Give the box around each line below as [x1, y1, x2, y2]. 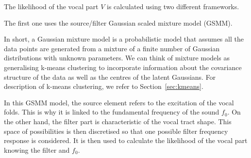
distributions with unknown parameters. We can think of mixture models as [4, 53, 230, 63]
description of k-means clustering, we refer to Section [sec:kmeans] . [4, 81, 203, 91]
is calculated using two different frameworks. [107, 1, 239, 11]
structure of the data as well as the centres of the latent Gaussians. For [4, 72, 216, 82]
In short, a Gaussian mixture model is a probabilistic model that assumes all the [4, 34, 244, 44]
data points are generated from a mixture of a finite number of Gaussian [4, 43, 220, 53]
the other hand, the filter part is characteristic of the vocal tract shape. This [4, 116, 232, 126]
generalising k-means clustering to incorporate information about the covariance [4, 62, 242, 72]
